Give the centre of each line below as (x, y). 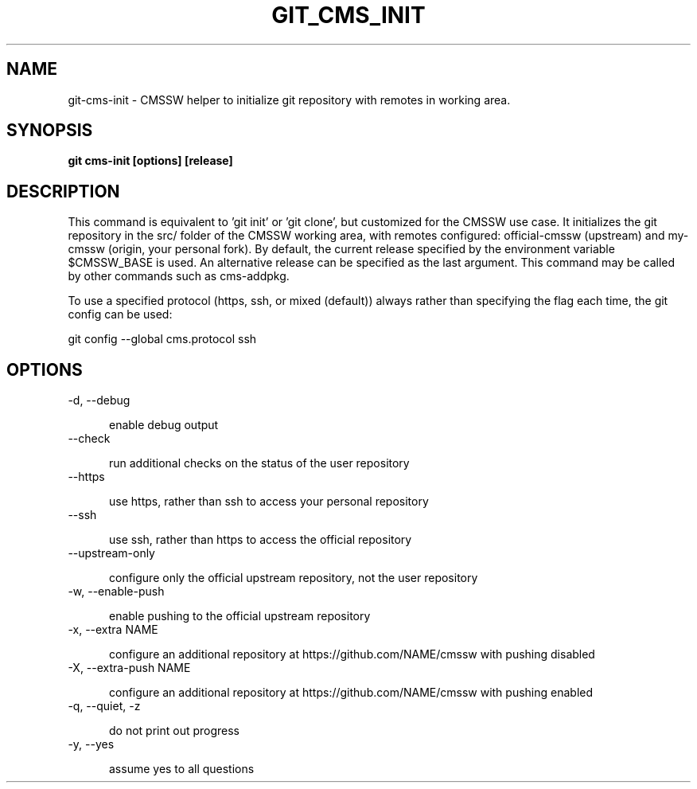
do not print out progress (175, 731)
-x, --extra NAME (113, 630)
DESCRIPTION (63, 191)
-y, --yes (91, 744)
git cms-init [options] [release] (150, 161)
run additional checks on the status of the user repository (259, 463)
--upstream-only (111, 553)
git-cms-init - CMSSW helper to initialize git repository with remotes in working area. (289, 100)
